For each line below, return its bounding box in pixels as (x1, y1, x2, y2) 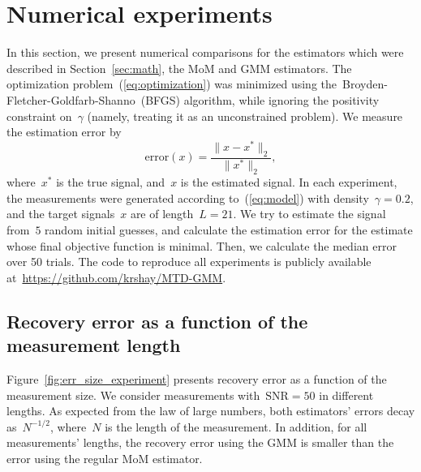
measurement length (6, 333, 181, 358)
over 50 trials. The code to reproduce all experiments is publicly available (6, 253, 372, 270)
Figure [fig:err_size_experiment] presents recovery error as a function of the (6, 371, 387, 388)
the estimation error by (6, 123, 122, 140)
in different (319, 386, 374, 403)
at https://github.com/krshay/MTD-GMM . (6, 268, 226, 285)
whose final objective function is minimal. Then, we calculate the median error (6, 237, 397, 254)
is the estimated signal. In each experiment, (180, 174, 397, 191)
